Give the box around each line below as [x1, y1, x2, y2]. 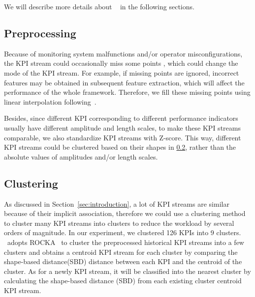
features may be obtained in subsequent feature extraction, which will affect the [4, 77, 245, 87]
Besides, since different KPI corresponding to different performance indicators [4, 113, 238, 123]
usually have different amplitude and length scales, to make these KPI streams [4, 122, 241, 133]
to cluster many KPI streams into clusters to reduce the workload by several [4, 217, 234, 228]
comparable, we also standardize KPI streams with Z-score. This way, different [4, 132, 241, 142]
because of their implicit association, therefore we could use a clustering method [4, 208, 246, 218]
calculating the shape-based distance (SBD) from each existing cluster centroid [4, 275, 242, 286]
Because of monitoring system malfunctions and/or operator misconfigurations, [4, 48, 243, 58]
